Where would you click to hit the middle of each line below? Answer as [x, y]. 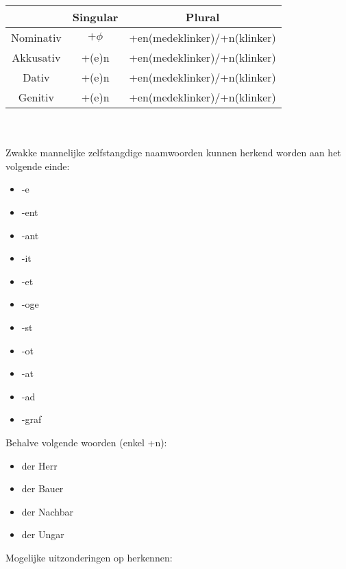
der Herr [39, 465]
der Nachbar [47, 511]
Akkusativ [36, 57]
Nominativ [36, 37]
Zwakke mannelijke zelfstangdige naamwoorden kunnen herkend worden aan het [173, 153]
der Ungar [43, 534]
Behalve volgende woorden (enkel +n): [86, 442]
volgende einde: [38, 166]
